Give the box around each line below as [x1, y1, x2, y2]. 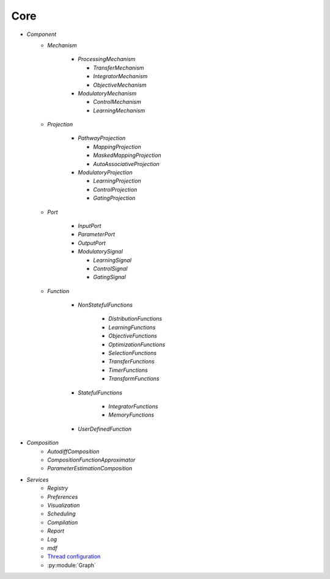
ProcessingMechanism [78, 56, 136, 63]
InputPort [78, 222, 101, 229]
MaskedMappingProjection [93, 151, 161, 159]
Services [26, 476, 49, 483]
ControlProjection [93, 186, 137, 193]
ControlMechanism [93, 98, 142, 106]
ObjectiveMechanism [93, 81, 147, 89]
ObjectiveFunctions [108, 332, 157, 340]
